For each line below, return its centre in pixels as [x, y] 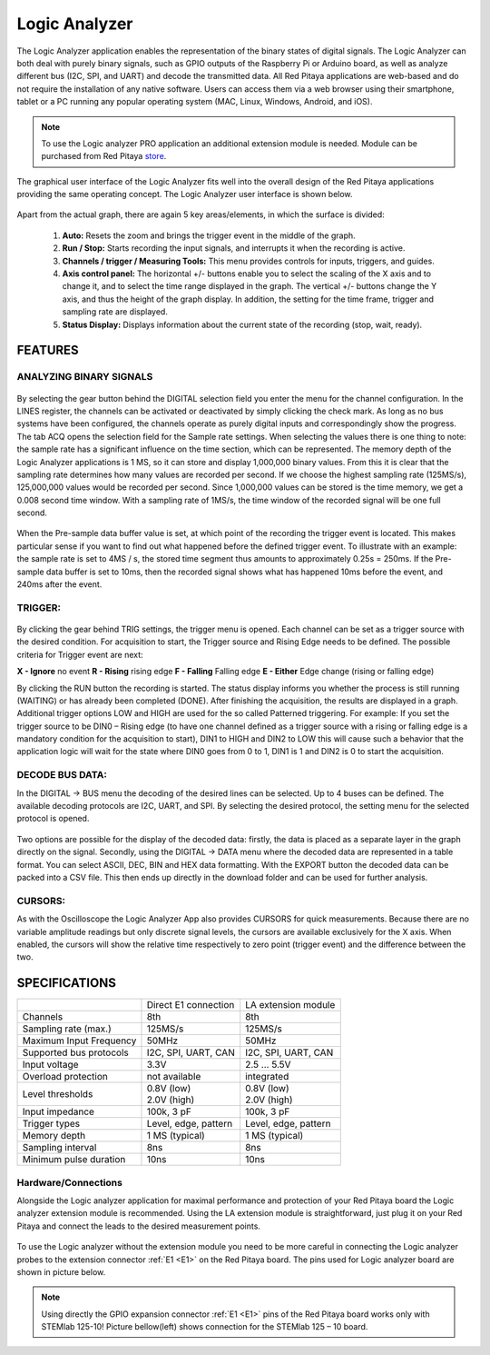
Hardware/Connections [69, 1182]
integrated [267, 1077]
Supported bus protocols [75, 1052]
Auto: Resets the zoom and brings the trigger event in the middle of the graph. [209, 235]
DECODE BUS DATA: [62, 775]
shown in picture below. [61, 1271]
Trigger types [51, 1124]
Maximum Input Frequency [79, 1041]
